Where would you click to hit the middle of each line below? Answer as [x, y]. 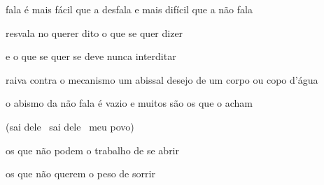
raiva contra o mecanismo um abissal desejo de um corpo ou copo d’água [162, 79]
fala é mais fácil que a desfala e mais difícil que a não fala [129, 9]
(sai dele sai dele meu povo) [70, 126]
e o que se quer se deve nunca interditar [91, 56]
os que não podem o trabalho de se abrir [92, 150]
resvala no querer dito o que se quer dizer [94, 32]
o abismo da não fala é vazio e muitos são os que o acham [129, 103]
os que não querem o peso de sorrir [80, 173]
